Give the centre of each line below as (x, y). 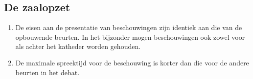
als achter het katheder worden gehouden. (78, 46)
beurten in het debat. (47, 72)
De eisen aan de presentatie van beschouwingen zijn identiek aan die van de (129, 27)
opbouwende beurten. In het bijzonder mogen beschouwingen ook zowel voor (130, 37)
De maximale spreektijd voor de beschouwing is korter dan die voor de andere (132, 62)
